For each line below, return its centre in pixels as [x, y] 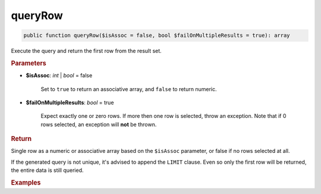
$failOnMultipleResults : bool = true [70, 102]
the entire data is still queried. [47, 170]
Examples [26, 183]
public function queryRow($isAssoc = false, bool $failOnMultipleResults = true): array [157, 35]
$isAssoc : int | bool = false [59, 76]
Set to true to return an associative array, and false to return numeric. [129, 89]
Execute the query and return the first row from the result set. [86, 51]
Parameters [29, 63]
